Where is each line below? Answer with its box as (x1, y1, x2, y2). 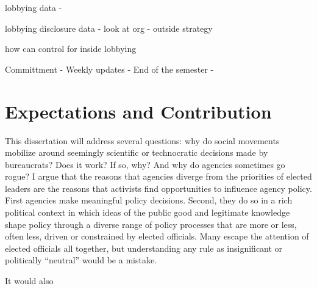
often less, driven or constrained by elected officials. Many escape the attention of (5, 230, 309, 243)
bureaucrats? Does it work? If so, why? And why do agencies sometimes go (5, 158, 285, 170)
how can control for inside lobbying (5, 42, 137, 55)
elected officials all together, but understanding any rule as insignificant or (5, 241, 283, 254)
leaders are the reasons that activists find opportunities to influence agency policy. (5, 181, 312, 194)
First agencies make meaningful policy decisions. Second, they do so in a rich (5, 194, 293, 207)
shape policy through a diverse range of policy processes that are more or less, (5, 218, 297, 230)
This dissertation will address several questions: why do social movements (5, 134, 280, 147)
